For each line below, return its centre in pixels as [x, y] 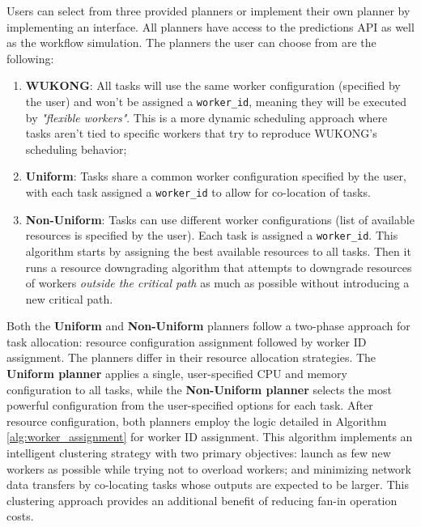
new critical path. [69, 298]
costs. [20, 516]
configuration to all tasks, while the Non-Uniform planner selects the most [199, 389]
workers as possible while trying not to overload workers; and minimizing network [209, 468]
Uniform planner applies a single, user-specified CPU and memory [177, 374]
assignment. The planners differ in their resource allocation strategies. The [191, 357]
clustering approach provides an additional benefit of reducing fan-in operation [202, 500]
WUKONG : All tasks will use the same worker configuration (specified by [213, 85]
